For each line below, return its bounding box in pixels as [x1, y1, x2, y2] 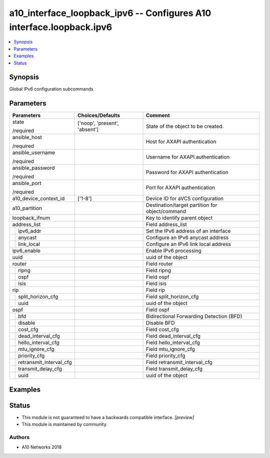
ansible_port [12, 180, 42, 187]
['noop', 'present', [77, 120, 119, 127]
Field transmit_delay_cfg [145, 365, 202, 372]
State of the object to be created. [145, 123, 224, 130]
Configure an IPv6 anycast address [145, 234, 229, 241]
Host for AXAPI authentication [145, 138, 216, 145]
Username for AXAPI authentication [145, 153, 230, 160]
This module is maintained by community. [21, 421, 107, 427]
